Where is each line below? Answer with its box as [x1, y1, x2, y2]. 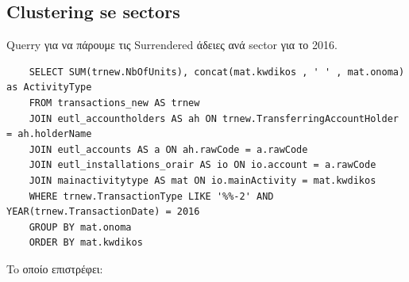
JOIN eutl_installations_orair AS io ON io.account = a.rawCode [29, 159, 376, 171]
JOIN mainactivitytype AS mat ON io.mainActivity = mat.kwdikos [29, 174, 376, 186]
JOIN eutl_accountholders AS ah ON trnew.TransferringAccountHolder [29, 112, 399, 124]
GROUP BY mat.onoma [29, 221, 132, 233]
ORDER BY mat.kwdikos [29, 237, 143, 249]
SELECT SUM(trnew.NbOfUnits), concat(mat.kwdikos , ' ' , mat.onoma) [29, 66, 405, 78]
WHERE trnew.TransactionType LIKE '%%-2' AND [29, 190, 274, 202]
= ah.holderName [6, 128, 92, 140]
